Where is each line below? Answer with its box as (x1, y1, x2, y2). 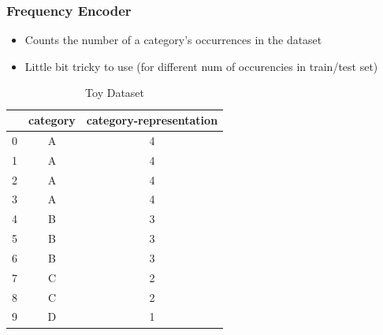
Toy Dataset (85, 84, 145, 101)
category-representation (86, 112, 218, 128)
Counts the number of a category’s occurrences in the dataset (24, 32, 322, 48)
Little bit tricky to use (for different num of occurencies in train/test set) (24, 58, 378, 74)
